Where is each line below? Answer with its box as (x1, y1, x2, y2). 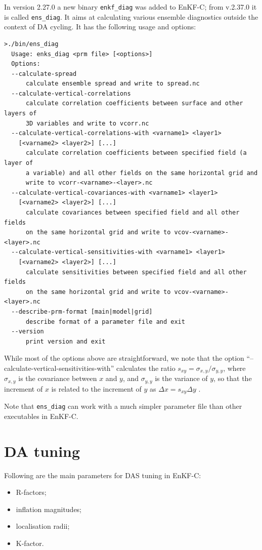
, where (223, 362, 246, 373)
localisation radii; (16, 521, 70, 531)
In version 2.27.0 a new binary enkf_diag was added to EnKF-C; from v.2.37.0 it (4, 2, 257, 12)
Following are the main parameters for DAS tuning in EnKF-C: (4, 470, 201, 480)
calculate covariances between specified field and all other (25, 209, 240, 216)
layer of (4, 159, 33, 167)
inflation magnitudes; (16, 503, 82, 514)
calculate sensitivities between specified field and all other (25, 268, 247, 276)
